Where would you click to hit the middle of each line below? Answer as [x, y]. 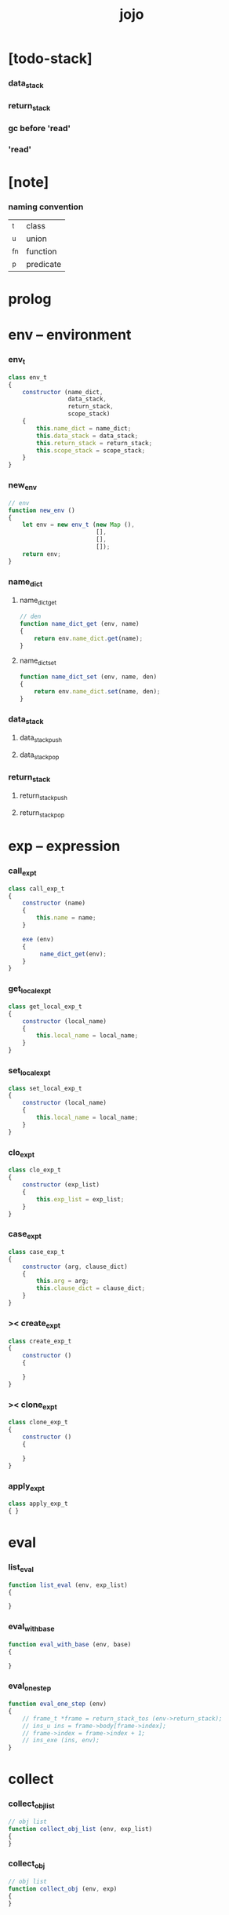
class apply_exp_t [38, 1504]
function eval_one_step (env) [58, 1704]
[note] [29, 182]
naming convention [46, 206]
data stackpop [39, 755]
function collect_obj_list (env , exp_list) [80, 1829]
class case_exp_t [36, 1252]
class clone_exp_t [38, 1423]
